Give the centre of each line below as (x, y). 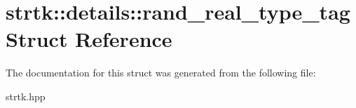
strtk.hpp (26, 96)
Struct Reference (89, 39)
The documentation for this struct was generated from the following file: (161, 73)
